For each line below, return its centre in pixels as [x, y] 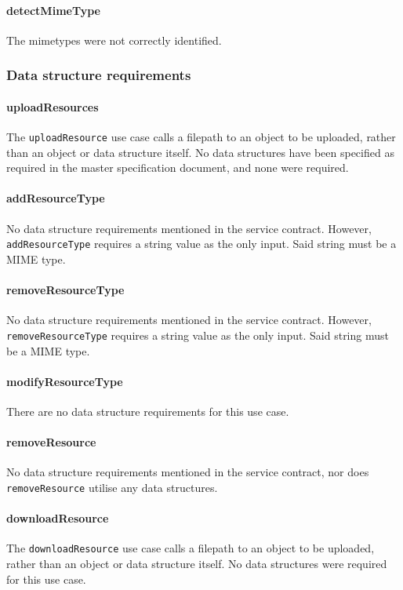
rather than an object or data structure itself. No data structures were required [197, 564]
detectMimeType [53, 10]
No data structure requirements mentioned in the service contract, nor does [188, 472]
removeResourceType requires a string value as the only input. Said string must [198, 335]
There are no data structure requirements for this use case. [148, 411]
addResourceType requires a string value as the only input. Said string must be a [201, 244]
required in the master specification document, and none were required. [178, 168]
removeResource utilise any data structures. [112, 487]
